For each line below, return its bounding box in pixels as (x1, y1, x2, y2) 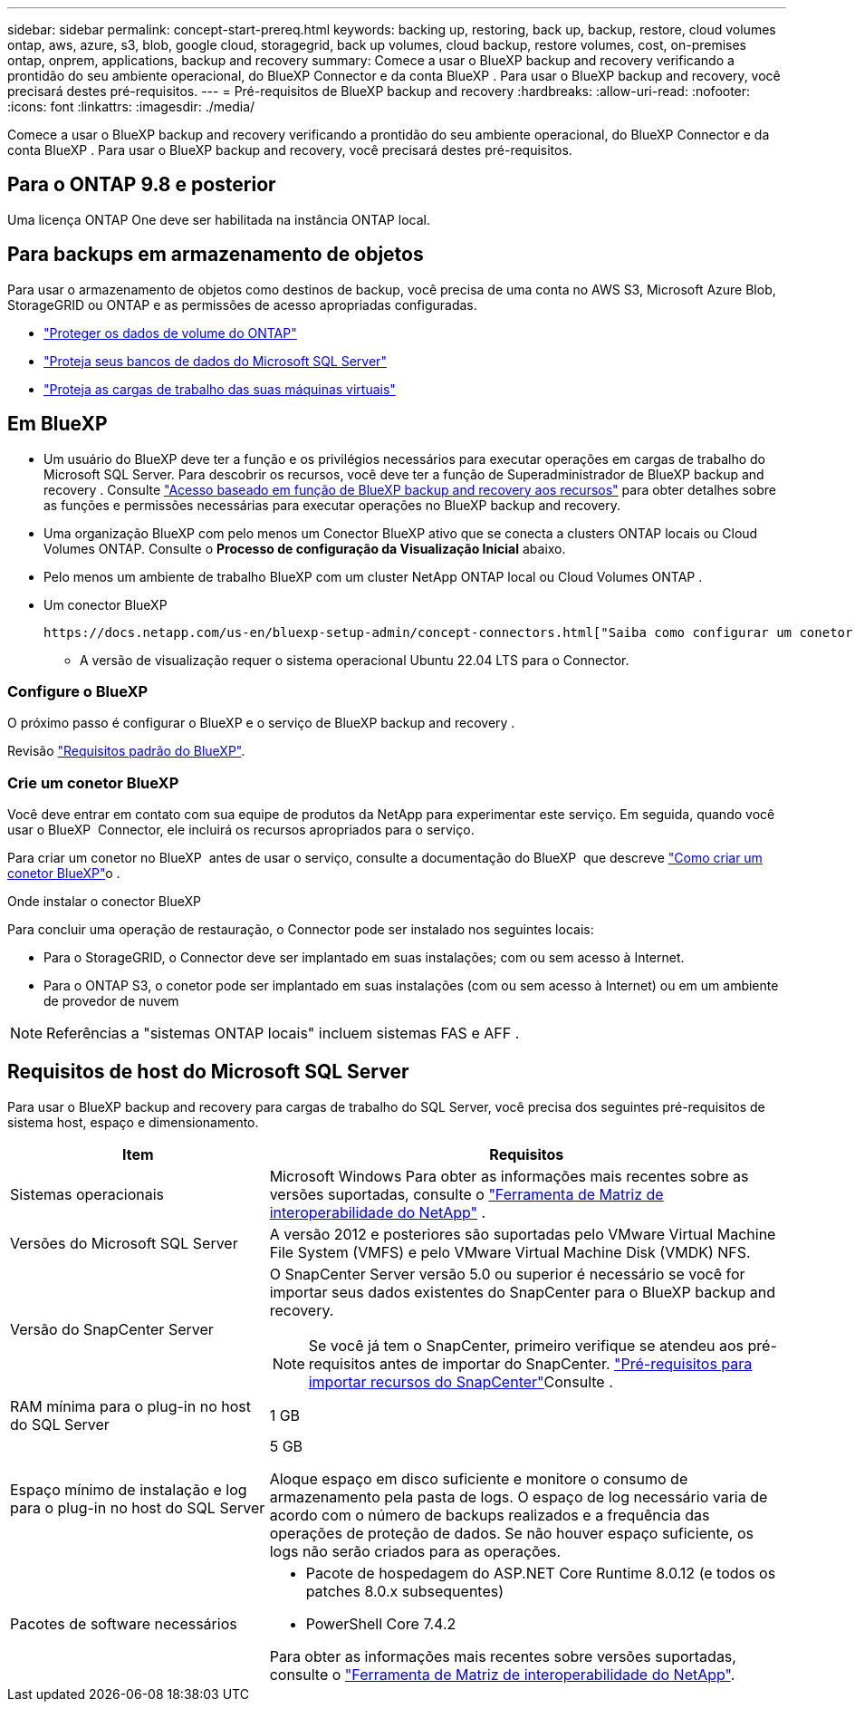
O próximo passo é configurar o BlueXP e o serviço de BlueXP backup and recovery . (7, 715, 515, 731)
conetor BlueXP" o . (7, 865, 120, 882)
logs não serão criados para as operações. (269, 1541, 562, 1560)
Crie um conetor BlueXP (7, 773, 179, 792)
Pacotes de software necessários (10, 1614, 237, 1633)
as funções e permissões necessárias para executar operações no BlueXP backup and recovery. (43, 497, 620, 513)
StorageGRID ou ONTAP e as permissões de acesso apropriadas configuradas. (7, 296, 477, 313)
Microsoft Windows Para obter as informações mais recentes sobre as (269, 1166, 749, 1185)
